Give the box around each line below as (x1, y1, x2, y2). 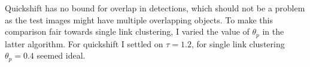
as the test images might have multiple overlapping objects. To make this (5, 13, 273, 26)
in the (262, 25, 284, 38)
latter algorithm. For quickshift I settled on (5, 37, 163, 50)
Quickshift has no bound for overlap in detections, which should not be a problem (5, 2, 305, 14)
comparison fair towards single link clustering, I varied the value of (5, 25, 250, 38)
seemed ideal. (37, 49, 86, 62)
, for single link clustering (191, 37, 285, 50)
